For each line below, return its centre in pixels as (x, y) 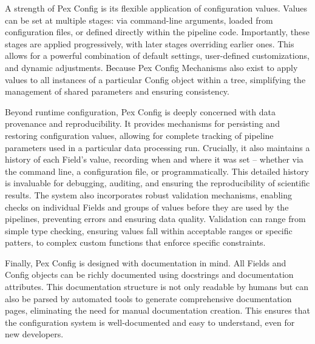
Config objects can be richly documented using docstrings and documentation (149, 275)
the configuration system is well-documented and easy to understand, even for (150, 322)
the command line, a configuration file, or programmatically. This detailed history (157, 171)
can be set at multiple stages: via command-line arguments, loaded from (139, 20)
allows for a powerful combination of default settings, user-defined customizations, (157, 56)
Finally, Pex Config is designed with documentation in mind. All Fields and (146, 262)
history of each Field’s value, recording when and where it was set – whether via (154, 159)
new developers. (34, 334)
